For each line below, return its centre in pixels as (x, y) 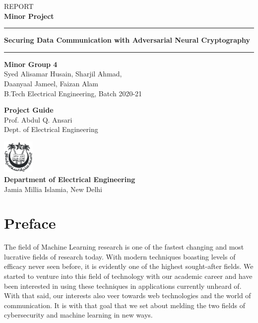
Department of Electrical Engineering (70, 179)
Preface (30, 223)
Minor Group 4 (31, 64)
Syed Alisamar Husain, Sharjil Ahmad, (63, 74)
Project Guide (29, 110)
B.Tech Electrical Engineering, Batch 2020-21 (73, 93)
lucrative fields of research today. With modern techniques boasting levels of (120, 256)
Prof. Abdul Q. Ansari (38, 119)
